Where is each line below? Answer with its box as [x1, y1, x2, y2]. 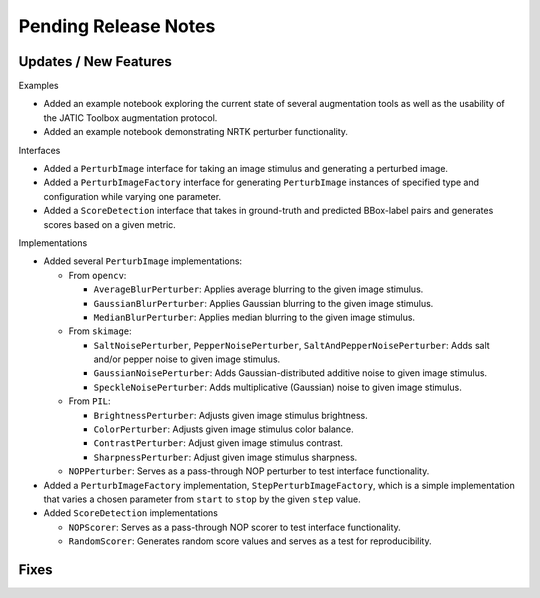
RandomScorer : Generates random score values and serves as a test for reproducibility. [68, 535, 432, 547]
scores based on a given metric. [43, 218, 177, 230]
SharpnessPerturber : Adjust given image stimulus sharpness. [93, 451, 358, 463]
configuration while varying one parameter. [43, 190, 222, 202]
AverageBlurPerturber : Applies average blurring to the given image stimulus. [93, 283, 424, 295]
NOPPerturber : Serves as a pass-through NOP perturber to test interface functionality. [68, 465, 430, 477]
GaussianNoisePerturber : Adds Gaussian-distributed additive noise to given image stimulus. [93, 367, 488, 379]
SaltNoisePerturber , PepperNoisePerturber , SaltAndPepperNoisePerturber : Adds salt [93, 339, 490, 351]
